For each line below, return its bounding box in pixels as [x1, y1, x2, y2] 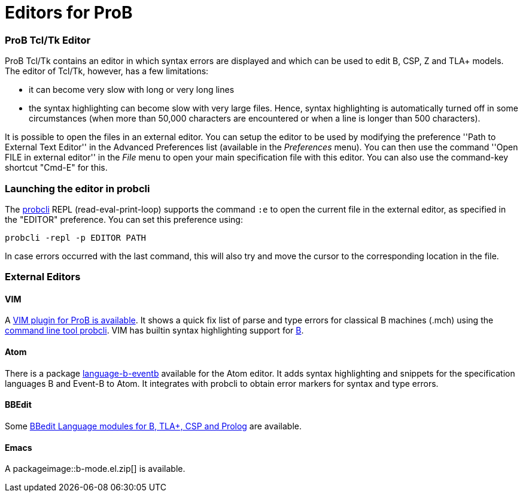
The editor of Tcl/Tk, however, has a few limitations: [5, 66, 209, 77]
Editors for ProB [5, 2, 133, 23]
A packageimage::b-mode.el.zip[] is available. [5, 463, 186, 474]
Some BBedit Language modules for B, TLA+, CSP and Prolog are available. [5, 420, 302, 431]
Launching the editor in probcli [5, 182, 150, 195]
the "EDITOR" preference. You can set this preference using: [5, 214, 243, 225]
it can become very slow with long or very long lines [29, 84, 235, 95]
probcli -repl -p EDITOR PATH [5, 232, 147, 243]
